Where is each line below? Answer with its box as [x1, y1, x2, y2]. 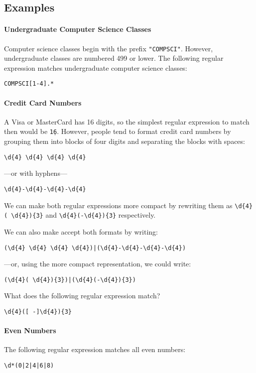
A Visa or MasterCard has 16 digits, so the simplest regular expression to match [4, 116, 250, 126]
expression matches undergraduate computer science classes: [4, 62, 187, 73]
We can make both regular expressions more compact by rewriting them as [4, 200, 233, 210]
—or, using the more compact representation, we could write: [4, 258, 191, 269]
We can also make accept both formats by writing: [4, 226, 158, 237]
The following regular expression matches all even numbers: [4, 344, 186, 355]
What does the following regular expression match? [4, 290, 160, 301]
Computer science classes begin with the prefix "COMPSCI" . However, [4, 43, 213, 53]
